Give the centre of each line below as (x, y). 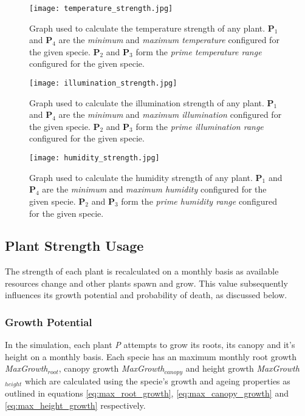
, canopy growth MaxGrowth (111, 368)
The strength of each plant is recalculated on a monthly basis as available (142, 271)
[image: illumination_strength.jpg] (103, 84)
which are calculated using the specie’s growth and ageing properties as (157, 380)
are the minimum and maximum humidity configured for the (154, 189)
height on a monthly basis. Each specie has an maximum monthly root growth (151, 356)
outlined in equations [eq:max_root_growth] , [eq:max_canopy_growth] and (147, 393)
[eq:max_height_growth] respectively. (75, 405)
